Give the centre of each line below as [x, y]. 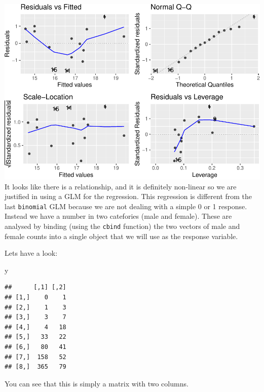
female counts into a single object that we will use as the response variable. [121, 236]
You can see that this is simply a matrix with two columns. [97, 383]
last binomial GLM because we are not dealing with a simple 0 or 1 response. [126, 206]
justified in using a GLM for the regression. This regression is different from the [128, 196]
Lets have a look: [31, 253]
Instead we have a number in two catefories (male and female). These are [118, 216]
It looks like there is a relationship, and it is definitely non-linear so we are [121, 186]
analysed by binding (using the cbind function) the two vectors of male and [122, 226]
